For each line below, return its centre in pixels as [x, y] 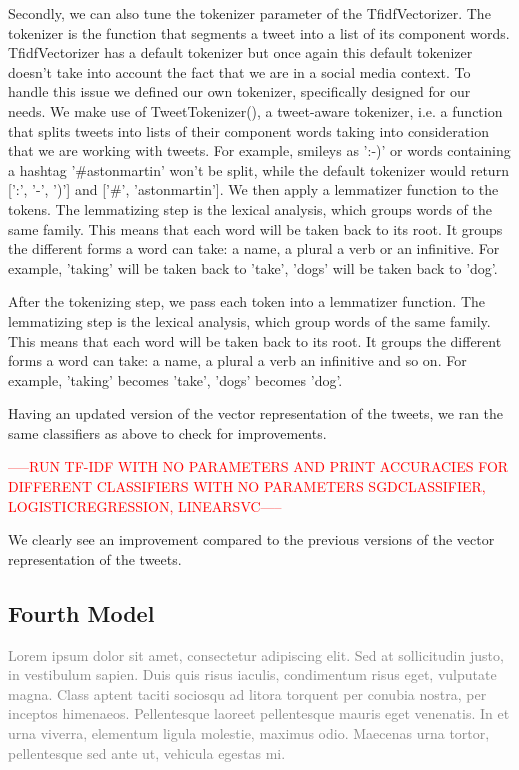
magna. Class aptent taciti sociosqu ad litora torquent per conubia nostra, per [247, 693]
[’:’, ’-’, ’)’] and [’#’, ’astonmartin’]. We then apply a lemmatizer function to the [253, 189]
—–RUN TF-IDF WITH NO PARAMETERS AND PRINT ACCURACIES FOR [258, 466]
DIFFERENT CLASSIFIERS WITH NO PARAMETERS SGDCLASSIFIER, [247, 486]
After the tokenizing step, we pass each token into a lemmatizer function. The [247, 301]
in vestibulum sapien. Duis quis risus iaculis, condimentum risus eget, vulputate [252, 674]
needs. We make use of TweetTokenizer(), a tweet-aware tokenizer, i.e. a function [255, 110]
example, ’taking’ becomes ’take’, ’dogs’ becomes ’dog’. [175, 379]
